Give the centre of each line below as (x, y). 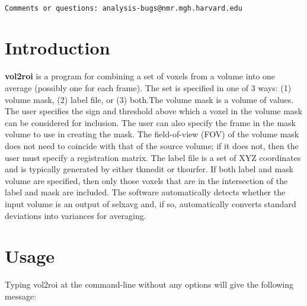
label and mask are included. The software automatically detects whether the (145, 192)
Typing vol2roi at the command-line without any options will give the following (149, 284)
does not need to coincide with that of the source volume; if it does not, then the (152, 145)
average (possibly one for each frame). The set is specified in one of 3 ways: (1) (148, 87)
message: (21, 296)
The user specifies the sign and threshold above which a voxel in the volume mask (153, 111)
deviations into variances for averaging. (76, 215)
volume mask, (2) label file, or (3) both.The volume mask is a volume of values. (149, 99)
